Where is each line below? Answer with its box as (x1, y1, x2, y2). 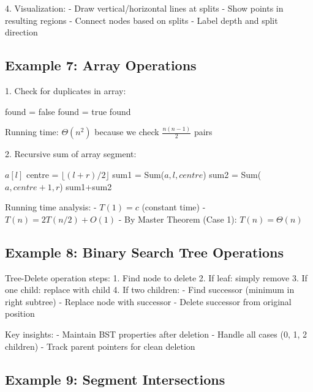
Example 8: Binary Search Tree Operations (5, 242, 284, 261)
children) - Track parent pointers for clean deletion (5, 339, 195, 352)
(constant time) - (141, 201, 206, 213)
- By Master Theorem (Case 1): (118, 212, 237, 225)
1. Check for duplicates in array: (5, 84, 126, 97)
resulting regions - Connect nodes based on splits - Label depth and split (5, 13, 278, 26)
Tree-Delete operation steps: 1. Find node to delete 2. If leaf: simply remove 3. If (5, 271, 307, 284)
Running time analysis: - (5, 201, 97, 213)
